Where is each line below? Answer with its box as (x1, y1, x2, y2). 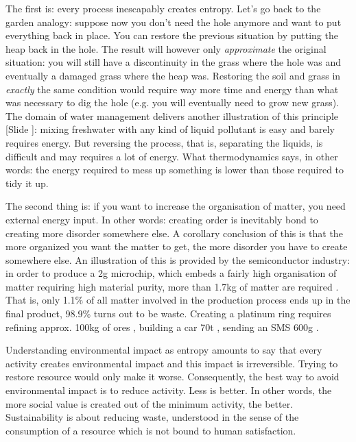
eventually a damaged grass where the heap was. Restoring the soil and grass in (5, 68, 341, 82)
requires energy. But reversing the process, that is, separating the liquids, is (5, 135, 323, 149)
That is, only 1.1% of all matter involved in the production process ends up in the (5, 293, 351, 307)
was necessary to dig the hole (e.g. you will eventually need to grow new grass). (5, 95, 340, 110)
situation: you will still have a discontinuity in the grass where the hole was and (5, 55, 341, 69)
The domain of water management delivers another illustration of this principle (5, 108, 339, 123)
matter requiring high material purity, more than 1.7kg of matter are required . (5, 279, 339, 293)
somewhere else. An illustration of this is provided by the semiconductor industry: (5, 252, 351, 267)
